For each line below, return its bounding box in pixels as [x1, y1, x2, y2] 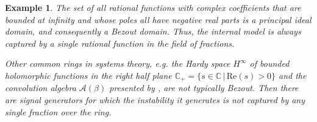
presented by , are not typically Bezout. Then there [109, 81, 299, 94]
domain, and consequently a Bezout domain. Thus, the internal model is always [5, 25, 301, 38]
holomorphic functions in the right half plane [5, 69, 172, 81]
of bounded [249, 57, 290, 70]
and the [278, 69, 307, 81]
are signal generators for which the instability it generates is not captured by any [5, 93, 305, 106]
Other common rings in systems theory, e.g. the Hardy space [5, 57, 230, 70]
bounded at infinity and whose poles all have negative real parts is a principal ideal [5, 13, 312, 25]
